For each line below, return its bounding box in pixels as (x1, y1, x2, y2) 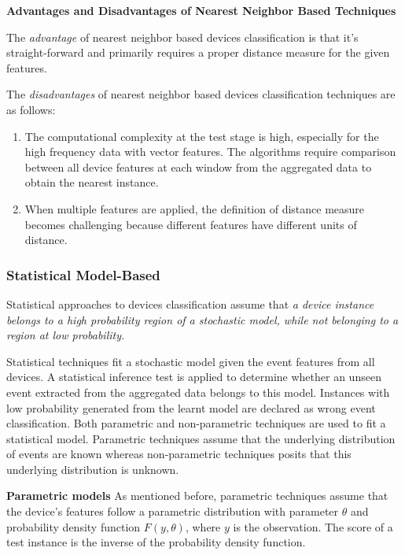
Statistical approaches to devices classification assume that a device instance (6, 295, 374, 312)
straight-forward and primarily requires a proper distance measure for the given (6, 44, 390, 61)
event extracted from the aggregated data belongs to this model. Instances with (6, 383, 390, 400)
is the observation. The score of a (233, 518, 393, 535)
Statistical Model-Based (6, 265, 160, 284)
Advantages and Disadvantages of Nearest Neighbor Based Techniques (6, 2, 396, 18)
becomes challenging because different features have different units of (24, 216, 357, 232)
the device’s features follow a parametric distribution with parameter (6, 503, 339, 520)
